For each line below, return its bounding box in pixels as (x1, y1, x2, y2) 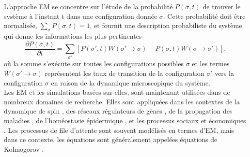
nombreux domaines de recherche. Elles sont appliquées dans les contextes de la (4, 96, 240, 106)
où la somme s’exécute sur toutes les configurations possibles (4, 58, 184, 69)
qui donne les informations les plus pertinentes (4, 30, 142, 41)
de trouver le (203, 1, 241, 11)
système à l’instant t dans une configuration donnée (4, 11, 157, 21)
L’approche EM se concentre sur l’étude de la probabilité (4, 1, 173, 11)
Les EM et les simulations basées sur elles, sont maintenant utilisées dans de (4, 87, 230, 97)
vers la (215, 68, 234, 78)
